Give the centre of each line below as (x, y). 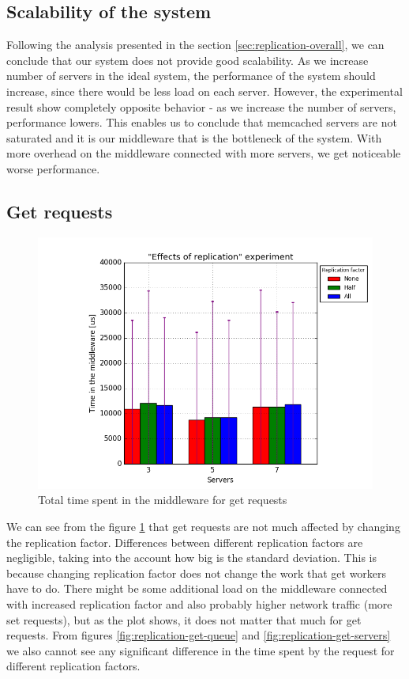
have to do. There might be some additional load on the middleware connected (197, 588)
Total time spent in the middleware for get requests (163, 500)
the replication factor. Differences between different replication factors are (185, 542)
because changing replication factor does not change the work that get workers (197, 573)
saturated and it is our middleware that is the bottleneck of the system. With (194, 137)
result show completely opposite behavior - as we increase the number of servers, (201, 106)
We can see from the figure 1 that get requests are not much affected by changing (203, 526)
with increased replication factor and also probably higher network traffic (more (199, 603)
